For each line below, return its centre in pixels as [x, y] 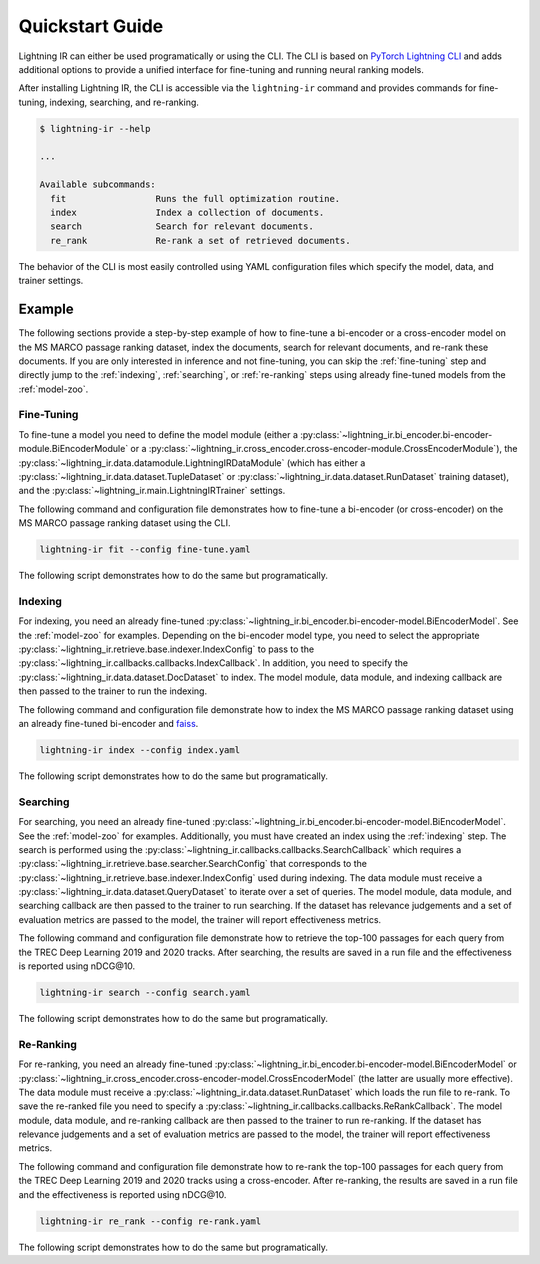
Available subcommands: [98, 184]
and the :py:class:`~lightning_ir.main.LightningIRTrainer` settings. [152, 491]
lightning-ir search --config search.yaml [145, 992]
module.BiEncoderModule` [73, 449]
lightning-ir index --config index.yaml [139, 749]
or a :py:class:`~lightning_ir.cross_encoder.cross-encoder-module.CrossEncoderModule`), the [324, 449]
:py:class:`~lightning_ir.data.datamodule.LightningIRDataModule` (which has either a [192, 462]
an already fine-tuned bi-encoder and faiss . [108, 723]
